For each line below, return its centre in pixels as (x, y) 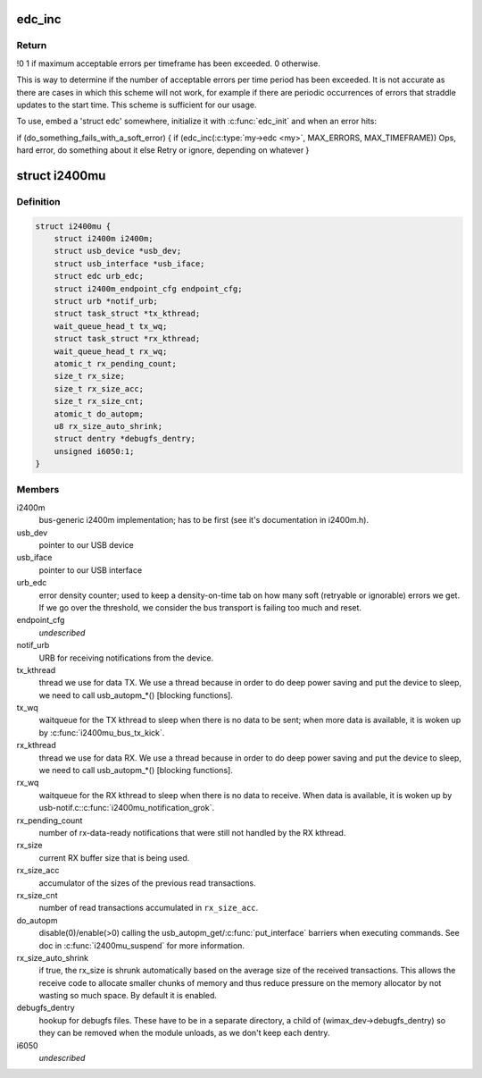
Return (32, 46)
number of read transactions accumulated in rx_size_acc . (149, 908)
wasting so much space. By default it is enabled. (128, 996)
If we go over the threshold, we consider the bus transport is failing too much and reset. (200, 607)
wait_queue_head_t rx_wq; (111, 351)
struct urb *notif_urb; (106, 301)
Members (38, 490)
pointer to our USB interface (91, 570)
